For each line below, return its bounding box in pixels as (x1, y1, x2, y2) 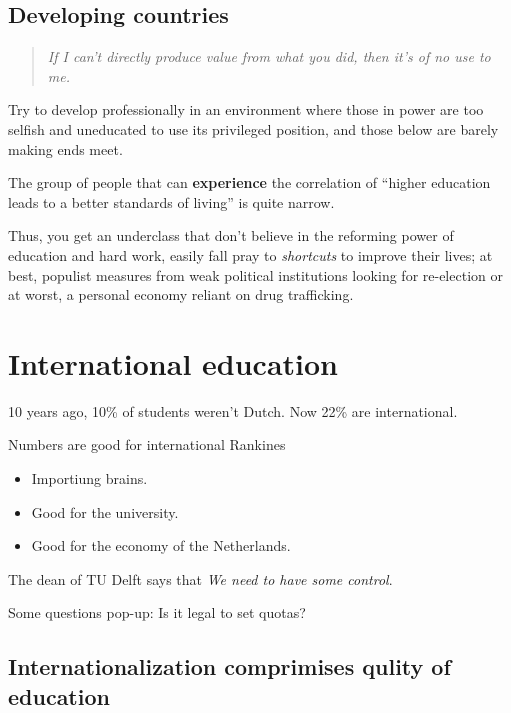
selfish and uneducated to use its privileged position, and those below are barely (8, 118, 499, 139)
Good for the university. (31, 501, 179, 522)
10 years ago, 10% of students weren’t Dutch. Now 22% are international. (8, 400, 458, 421)
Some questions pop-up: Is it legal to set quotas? (8, 602, 306, 623)
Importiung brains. (31, 468, 148, 489)
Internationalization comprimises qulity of (8, 651, 451, 682)
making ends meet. (8, 138, 123, 159)
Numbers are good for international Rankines (8, 434, 286, 455)
